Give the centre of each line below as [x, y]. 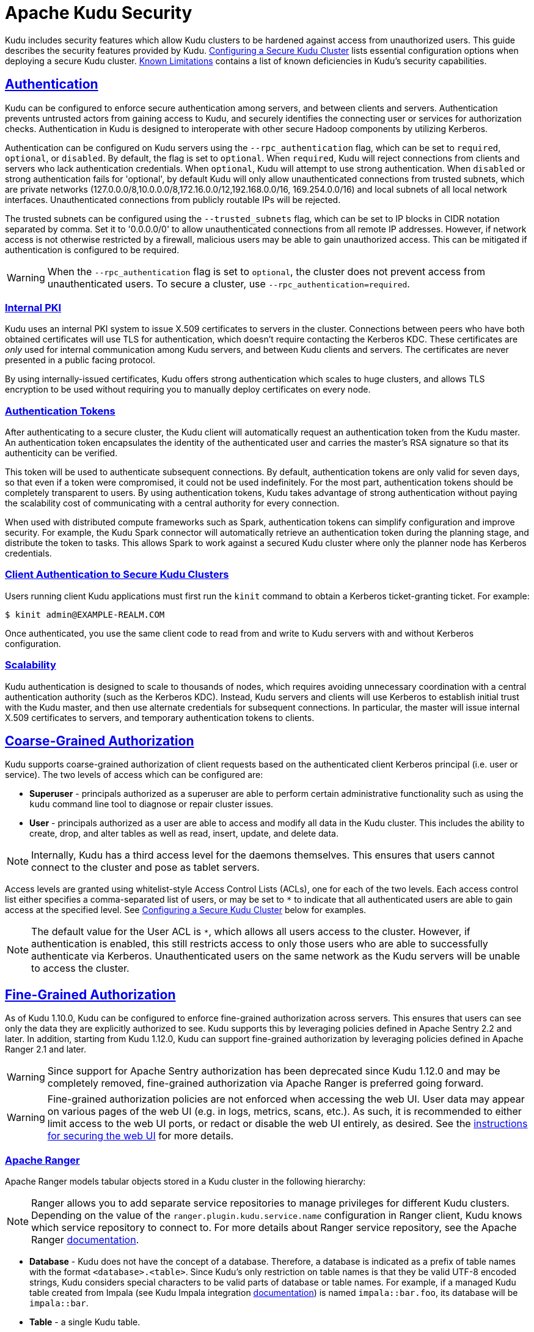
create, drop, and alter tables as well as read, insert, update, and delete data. [184, 834]
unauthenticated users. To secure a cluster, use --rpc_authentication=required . [229, 283]
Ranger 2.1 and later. [46, 1049]
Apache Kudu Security [99, 13]
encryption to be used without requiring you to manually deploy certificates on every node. [188, 390]
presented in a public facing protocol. [80, 360]
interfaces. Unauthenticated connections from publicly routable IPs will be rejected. [173, 199]
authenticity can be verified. [61, 453]
